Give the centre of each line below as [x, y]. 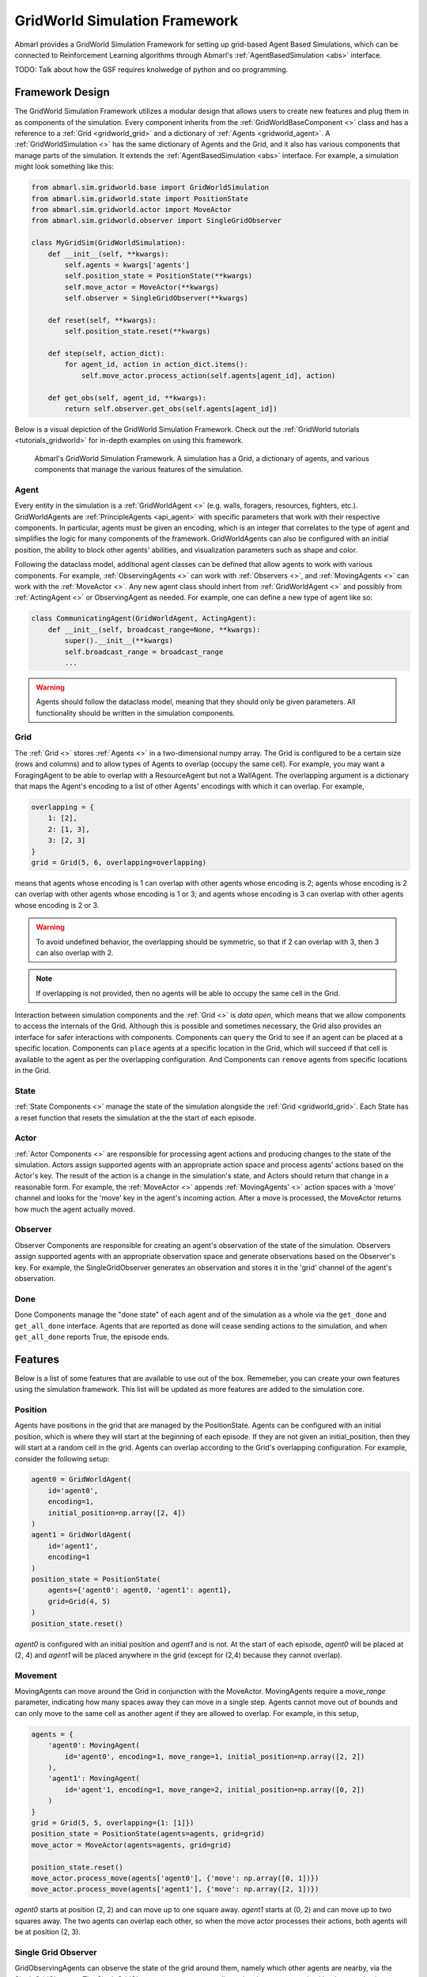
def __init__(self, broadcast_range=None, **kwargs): [154, 629]
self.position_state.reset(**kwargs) [138, 331]
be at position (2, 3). [47, 1932]
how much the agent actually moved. [75, 1209]
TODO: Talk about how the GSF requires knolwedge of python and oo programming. [151, 70]
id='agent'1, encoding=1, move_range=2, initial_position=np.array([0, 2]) [215, 1790]
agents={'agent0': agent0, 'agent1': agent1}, [140, 1590]
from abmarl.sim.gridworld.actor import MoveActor [132, 209]
